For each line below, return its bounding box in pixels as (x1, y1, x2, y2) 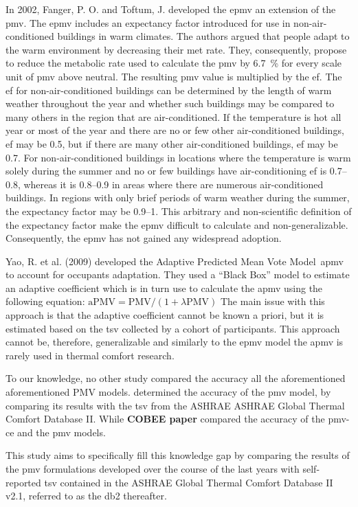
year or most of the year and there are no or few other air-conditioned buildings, (5, 123, 344, 137)
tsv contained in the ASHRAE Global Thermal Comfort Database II (44, 475, 333, 489)
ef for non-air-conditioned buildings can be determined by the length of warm (5, 82, 332, 97)
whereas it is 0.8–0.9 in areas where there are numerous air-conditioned (23, 177, 324, 191)
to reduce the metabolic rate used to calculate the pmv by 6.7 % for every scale (5, 56, 342, 70)
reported (5, 475, 41, 489)
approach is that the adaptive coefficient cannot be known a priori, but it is (5, 308, 324, 322)
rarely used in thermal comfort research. (5, 348, 175, 362)
